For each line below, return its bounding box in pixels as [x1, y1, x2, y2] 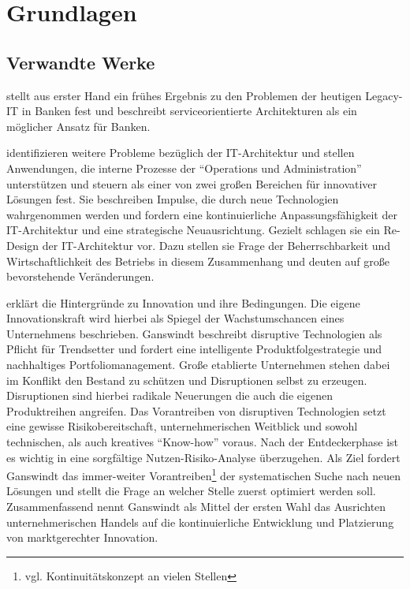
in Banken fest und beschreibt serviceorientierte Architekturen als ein [21, 103, 357, 119]
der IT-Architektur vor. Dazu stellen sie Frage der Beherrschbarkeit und [42, 237, 391, 253]
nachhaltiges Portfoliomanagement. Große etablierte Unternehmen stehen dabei [6, 356, 390, 373]
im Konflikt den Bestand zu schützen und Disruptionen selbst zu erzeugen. [6, 371, 367, 388]
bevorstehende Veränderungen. [6, 268, 155, 285]
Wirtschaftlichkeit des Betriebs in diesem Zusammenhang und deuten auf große [6, 252, 390, 269]
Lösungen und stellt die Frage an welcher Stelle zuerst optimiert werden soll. [6, 483, 376, 499]
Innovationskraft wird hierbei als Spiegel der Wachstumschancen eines [6, 310, 345, 326]
